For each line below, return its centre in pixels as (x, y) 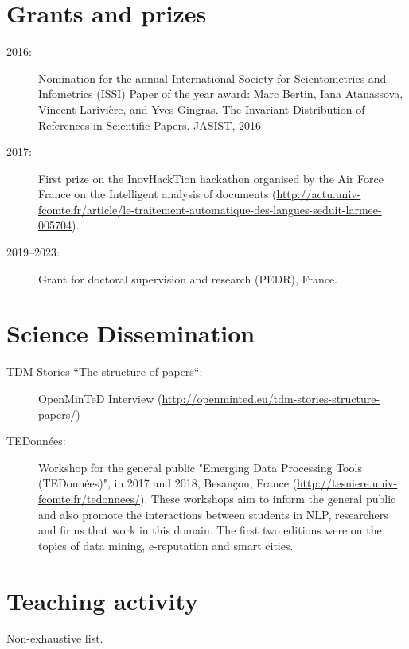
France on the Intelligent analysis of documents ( (158, 194)
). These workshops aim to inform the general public (268, 498)
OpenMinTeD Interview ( (100, 398)
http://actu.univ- (319, 194)
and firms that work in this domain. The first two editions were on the (210, 530)
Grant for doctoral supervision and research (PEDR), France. (188, 278)
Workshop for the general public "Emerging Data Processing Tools (200, 467)
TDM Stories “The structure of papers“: (105, 371)
